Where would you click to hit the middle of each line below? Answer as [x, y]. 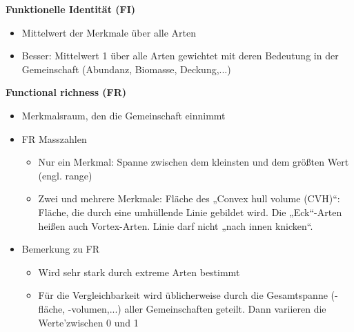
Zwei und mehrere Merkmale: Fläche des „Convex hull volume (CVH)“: [189, 198]
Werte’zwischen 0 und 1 [88, 322]
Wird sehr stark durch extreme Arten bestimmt [139, 272]
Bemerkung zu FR [61, 249]
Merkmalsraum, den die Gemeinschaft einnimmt [124, 115]
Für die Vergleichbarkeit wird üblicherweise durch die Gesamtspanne [183, 295]
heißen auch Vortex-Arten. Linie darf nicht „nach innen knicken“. [176, 225]
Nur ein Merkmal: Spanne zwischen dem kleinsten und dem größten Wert [194, 162]
